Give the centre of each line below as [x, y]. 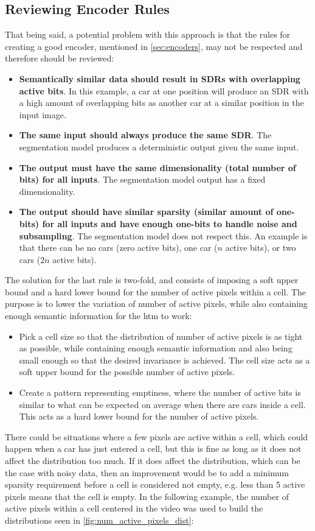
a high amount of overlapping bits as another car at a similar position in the [161, 103]
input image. [43, 114]
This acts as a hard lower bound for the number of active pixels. [139, 416]
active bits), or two [261, 248]
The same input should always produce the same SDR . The [145, 135]
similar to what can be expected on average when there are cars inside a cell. [162, 404]
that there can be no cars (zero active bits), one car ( [118, 248]
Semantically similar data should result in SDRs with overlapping [160, 78]
